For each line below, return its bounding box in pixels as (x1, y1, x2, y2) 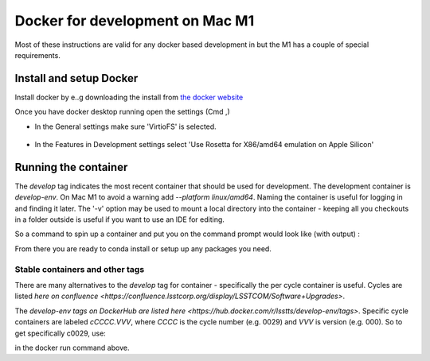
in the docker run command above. (14, 343, 130, 352)
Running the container (14, 160, 128, 174)
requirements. (14, 50, 61, 60)
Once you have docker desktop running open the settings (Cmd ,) (14, 107, 230, 117)
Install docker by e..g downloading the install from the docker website (14, 92, 244, 102)
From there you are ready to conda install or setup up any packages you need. (14, 243, 272, 254)
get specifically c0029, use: (14, 328, 107, 338)
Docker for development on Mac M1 (14, 12, 255, 29)
